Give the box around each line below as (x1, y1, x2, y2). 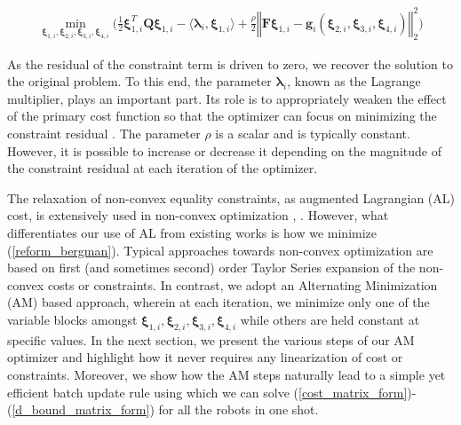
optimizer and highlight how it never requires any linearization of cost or (7, 348, 403, 366)
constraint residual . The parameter (7, 124, 201, 143)
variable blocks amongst (7, 311, 138, 329)
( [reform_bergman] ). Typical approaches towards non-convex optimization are (7, 240, 433, 259)
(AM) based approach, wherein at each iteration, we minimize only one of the (7, 293, 430, 311)
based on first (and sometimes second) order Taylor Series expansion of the (7, 258, 416, 277)
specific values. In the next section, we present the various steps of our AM (7, 330, 415, 349)
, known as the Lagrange (287, 72, 421, 91)
